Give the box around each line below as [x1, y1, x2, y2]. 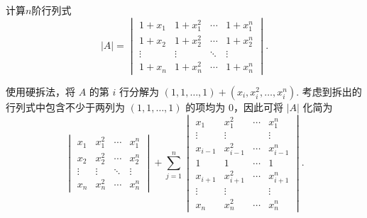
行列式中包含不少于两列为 [6, 99, 125, 114]
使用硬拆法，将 [6, 84, 75, 98]
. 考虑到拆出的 [296, 84, 362, 98]
